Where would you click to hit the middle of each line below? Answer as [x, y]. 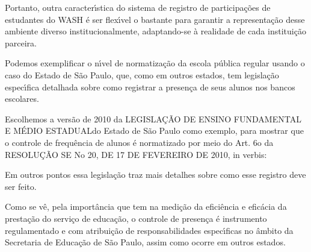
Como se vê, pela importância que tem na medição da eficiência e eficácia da [146, 206]
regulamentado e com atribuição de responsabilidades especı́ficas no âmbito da [149, 230]
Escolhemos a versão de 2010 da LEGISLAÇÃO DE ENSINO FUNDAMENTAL [153, 118]
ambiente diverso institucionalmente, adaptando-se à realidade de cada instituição [155, 31]
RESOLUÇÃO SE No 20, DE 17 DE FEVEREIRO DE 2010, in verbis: [136, 154]
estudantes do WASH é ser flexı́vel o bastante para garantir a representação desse [155, 19]
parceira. [21, 43]
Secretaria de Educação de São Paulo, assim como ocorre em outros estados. [145, 242]
